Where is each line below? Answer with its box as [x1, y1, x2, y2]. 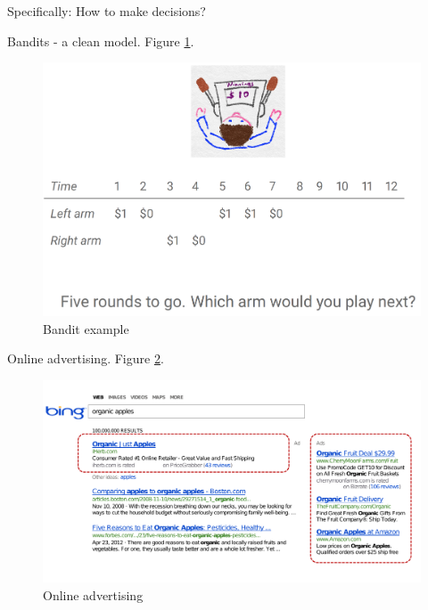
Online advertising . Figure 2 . [7, 349, 164, 368]
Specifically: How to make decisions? [7, 2, 206, 20]
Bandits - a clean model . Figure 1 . [7, 31, 194, 50]
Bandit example [43, 319, 129, 338]
